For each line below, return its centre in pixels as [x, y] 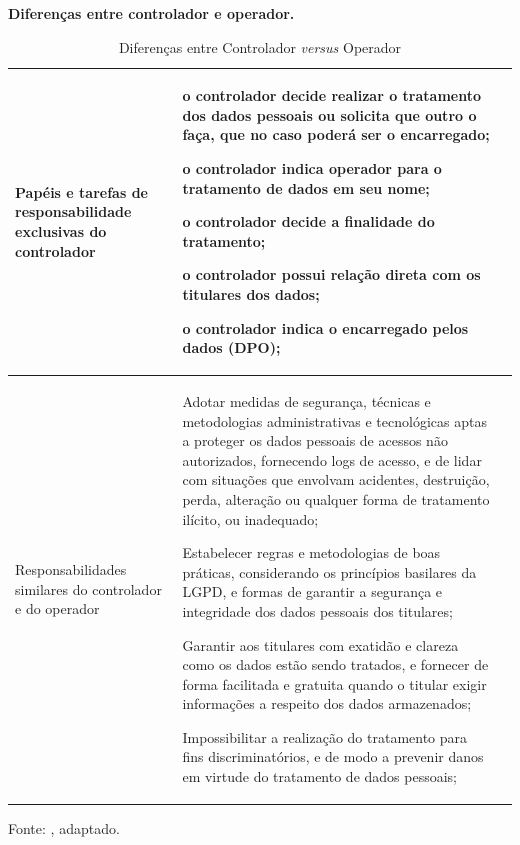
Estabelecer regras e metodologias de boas [311, 552]
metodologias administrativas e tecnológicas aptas [334, 420]
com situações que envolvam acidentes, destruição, [336, 479]
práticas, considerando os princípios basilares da [329, 571]
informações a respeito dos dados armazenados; [327, 703]
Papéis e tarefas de [81, 191]
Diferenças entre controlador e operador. [151, 13]
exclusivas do [61, 230]
